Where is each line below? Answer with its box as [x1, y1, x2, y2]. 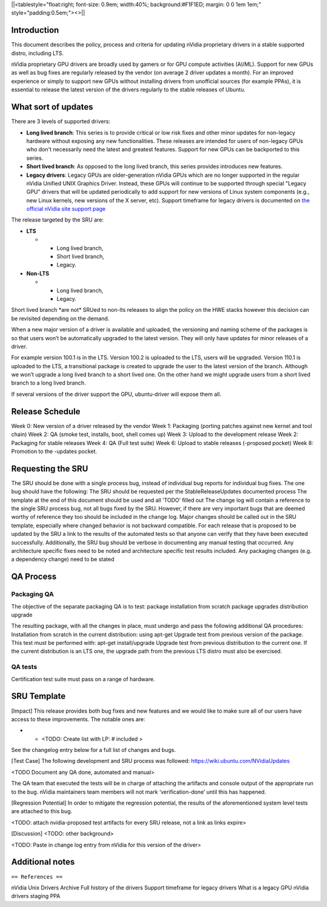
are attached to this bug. [11, 808, 73, 815]
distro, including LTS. [11, 49, 64, 57]
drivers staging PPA [11, 892, 61, 900]
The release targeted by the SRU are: [11, 216, 104, 223]
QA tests [11, 663, 38, 671]
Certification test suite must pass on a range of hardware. [11, 675, 156, 682]
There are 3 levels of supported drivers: [11, 118, 111, 125]
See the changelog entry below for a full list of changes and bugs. [11, 747, 176, 754]
